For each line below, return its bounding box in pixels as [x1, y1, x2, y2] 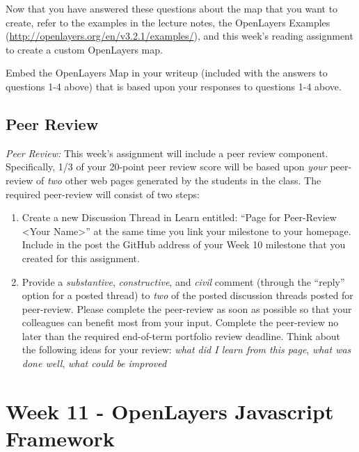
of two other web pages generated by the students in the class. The [35, 172, 321, 187]
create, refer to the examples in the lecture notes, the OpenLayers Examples [6, 15, 330, 29]
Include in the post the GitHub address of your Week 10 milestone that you [22, 237, 346, 252]
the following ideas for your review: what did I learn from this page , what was [22, 342, 351, 357]
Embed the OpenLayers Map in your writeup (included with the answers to [6, 65, 328, 80]
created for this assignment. [22, 250, 140, 265]
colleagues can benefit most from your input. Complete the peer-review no [22, 315, 339, 330]
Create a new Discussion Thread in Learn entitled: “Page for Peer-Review [22, 210, 337, 225]
